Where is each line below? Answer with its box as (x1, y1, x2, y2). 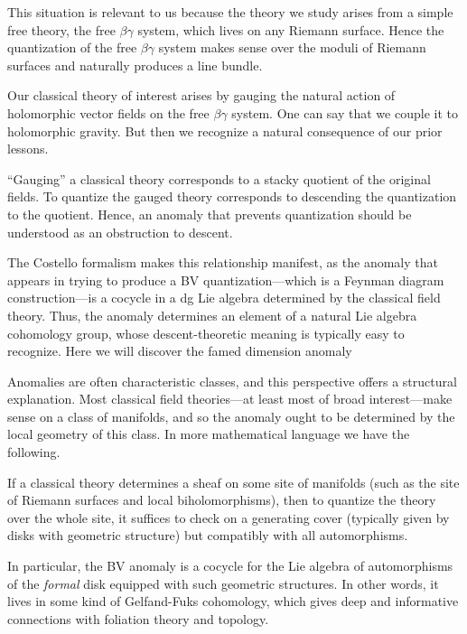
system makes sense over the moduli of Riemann (158, 38, 426, 57)
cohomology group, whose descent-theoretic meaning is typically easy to (7, 323, 405, 342)
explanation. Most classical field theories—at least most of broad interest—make (7, 389, 453, 408)
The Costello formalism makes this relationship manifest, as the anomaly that (7, 253, 438, 272)
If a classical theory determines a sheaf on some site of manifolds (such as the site (7, 472, 460, 491)
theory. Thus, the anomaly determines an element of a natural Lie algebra (7, 305, 417, 324)
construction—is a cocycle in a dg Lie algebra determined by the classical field (7, 288, 441, 307)
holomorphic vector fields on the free (7, 103, 210, 122)
